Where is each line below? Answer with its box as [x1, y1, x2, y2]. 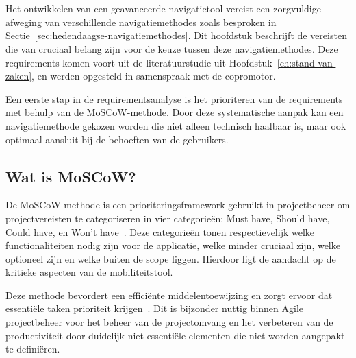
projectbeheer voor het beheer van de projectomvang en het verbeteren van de [5, 315, 333, 329]
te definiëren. [5, 342, 60, 356]
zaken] [5, 69, 32, 83]
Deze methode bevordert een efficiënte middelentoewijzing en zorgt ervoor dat [5, 287, 333, 302]
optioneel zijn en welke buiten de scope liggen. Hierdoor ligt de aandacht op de [5, 251, 336, 265]
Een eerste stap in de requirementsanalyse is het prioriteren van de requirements [5, 91, 343, 106]
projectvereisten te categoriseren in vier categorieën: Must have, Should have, [5, 211, 330, 225]
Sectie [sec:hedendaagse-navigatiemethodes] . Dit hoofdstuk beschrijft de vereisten [5, 28, 347, 43]
